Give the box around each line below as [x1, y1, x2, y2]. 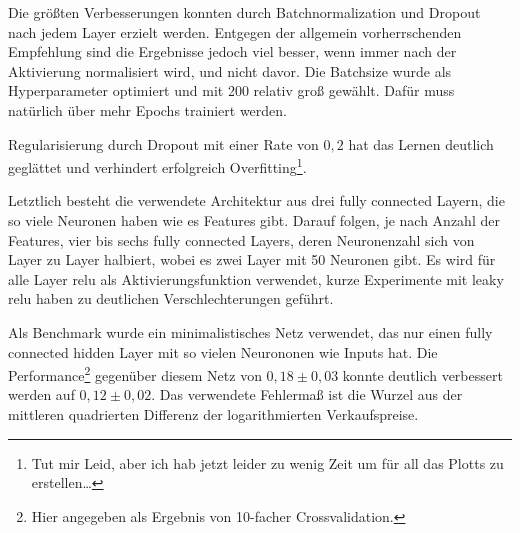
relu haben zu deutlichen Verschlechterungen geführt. [8, 288, 334, 309]
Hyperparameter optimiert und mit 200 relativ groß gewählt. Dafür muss [8, 80, 455, 101]
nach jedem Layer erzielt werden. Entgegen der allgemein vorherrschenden [8, 21, 462, 42]
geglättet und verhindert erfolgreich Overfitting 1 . [8, 154, 307, 177]
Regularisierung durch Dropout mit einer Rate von [8, 133, 319, 154]
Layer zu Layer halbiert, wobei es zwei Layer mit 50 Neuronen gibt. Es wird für [8, 249, 496, 270]
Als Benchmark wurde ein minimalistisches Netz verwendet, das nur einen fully [8, 321, 493, 342]
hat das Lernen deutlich [348, 133, 494, 154]
